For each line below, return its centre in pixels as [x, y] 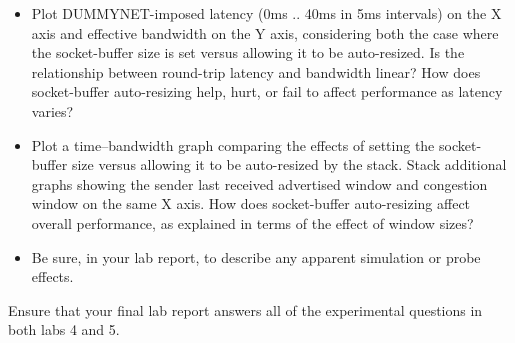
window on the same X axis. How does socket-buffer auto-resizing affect [251, 203]
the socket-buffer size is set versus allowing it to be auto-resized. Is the [248, 52]
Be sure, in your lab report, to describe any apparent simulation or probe [256, 256]
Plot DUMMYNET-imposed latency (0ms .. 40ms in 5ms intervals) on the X [266, 13]
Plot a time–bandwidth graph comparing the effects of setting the [233, 144]
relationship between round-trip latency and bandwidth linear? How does [256, 71]
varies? [52, 110]
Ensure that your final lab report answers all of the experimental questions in [245, 309]
